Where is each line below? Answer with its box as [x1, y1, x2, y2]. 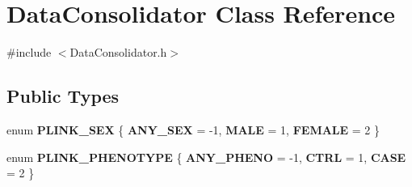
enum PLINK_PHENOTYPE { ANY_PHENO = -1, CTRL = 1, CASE [6, 148, 406, 165]
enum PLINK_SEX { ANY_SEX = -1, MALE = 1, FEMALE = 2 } [6, 121, 380, 138]
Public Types [6, 83, 120, 108]
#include [6, 44, 52, 61]
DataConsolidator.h [69, 44, 167, 61]
